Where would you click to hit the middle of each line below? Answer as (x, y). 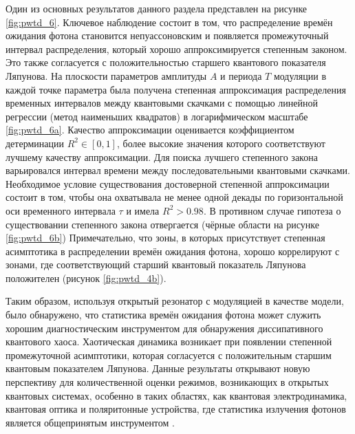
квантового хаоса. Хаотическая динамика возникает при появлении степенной (169, 341)
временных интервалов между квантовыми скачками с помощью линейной (162, 103)
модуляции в (300, 75)
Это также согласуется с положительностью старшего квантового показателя (166, 62)
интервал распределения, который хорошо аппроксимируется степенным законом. (176, 48)
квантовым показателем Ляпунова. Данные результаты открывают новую (158, 368)
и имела (143, 210)
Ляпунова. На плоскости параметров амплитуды (106, 75)
